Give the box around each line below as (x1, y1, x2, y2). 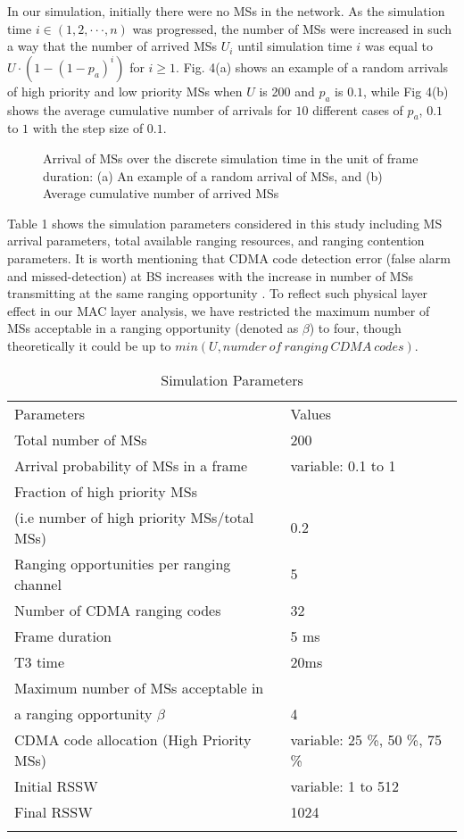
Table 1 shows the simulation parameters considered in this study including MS (7, 213, 443, 232)
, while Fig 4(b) (363, 81, 449, 100)
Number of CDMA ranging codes (14, 599, 221, 620)
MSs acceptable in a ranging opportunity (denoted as (7, 319, 299, 337)
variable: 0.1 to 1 (290, 454, 396, 476)
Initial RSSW (14, 775, 98, 796)
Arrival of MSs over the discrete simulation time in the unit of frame (43, 148, 418, 167)
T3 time (14, 651, 64, 672)
